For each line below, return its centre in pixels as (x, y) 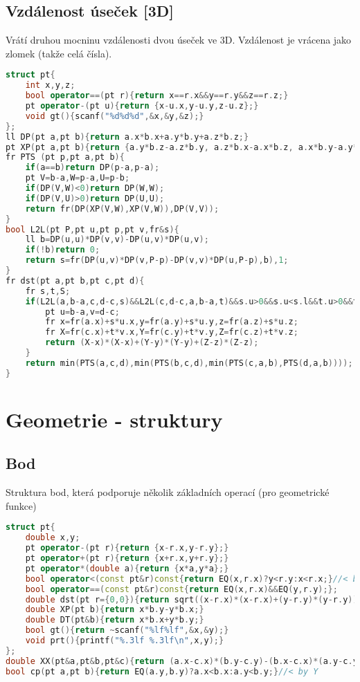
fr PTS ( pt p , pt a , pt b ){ (65, 157)
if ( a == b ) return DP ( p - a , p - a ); (92, 168)
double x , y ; (53, 538)
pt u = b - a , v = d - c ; (82, 312)
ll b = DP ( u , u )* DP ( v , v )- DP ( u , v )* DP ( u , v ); (117, 240)
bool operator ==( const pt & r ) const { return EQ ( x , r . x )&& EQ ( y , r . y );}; (181, 589)
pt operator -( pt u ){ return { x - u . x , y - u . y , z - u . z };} (142, 106)
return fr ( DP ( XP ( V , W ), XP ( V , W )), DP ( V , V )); (122, 209)
